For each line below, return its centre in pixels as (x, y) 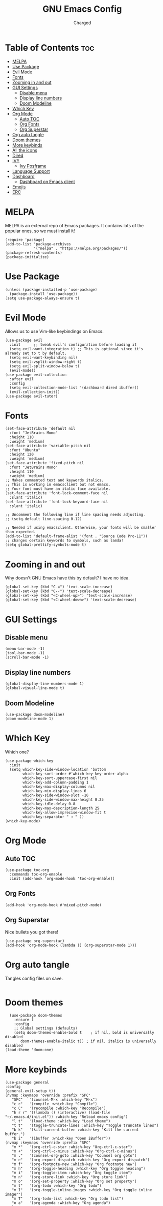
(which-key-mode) (23, 821)
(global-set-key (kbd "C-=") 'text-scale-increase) (59, 587)
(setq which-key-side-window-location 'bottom (58, 769)
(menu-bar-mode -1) (25, 649)
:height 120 (22, 454)
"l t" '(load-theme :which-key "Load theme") (61, 1121)
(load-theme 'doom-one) (29, 1050)
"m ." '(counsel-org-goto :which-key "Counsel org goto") (74, 1156)
